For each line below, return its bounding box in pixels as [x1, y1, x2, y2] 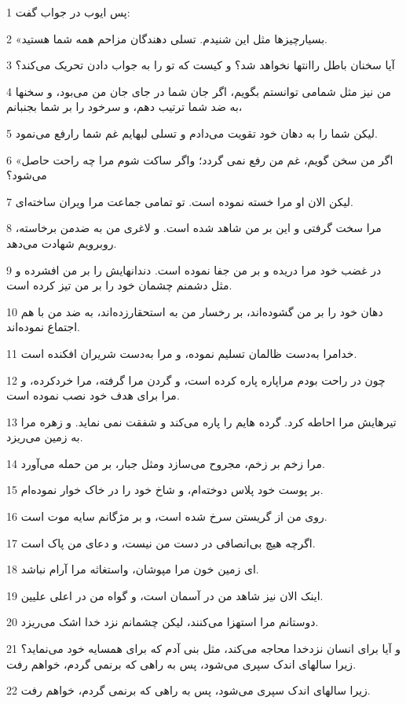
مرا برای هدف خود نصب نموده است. [6, 387, 180, 404]
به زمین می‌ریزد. [6, 429, 83, 445]
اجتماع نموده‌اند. [6, 319, 80, 335]
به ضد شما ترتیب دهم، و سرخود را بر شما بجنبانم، [6, 98, 243, 115]
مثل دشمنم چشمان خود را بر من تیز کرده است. [6, 277, 232, 293]
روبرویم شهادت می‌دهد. [6, 234, 117, 251]
